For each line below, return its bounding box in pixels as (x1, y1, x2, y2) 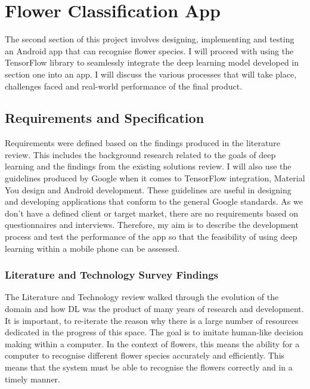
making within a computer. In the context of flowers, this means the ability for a (5, 337, 300, 350)
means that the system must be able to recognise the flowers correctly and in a (5, 361, 293, 373)
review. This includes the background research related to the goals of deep (5, 148, 276, 160)
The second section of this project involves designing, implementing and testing (5, 33, 294, 45)
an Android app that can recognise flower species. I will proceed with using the (5, 44, 294, 57)
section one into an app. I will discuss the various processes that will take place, (5, 67, 297, 80)
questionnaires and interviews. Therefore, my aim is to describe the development (5, 218, 299, 231)
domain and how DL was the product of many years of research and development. (5, 302, 304, 315)
